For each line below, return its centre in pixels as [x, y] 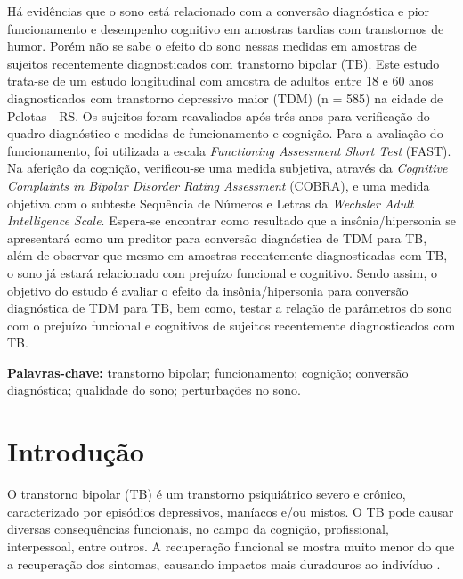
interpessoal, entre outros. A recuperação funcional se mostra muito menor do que [231, 546]
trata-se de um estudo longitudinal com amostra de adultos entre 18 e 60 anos [220, 81]
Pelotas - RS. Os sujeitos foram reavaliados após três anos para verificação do [219, 115]
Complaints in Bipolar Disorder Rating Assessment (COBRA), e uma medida [219, 185]
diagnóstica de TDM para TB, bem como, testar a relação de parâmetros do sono [230, 308]
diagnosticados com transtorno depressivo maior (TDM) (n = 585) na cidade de [225, 98]
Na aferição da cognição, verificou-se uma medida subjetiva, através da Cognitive [227, 168]
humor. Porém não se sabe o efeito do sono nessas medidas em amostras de [212, 46]
